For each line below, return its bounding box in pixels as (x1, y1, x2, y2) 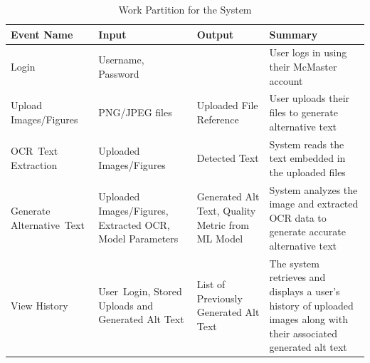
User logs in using (269, 45, 347, 60)
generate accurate (269, 224, 346, 239)
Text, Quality (196, 203, 256, 218)
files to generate (269, 105, 338, 120)
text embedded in (269, 150, 346, 165)
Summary (269, 26, 318, 41)
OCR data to (269, 210, 327, 225)
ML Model (196, 231, 243, 246)
